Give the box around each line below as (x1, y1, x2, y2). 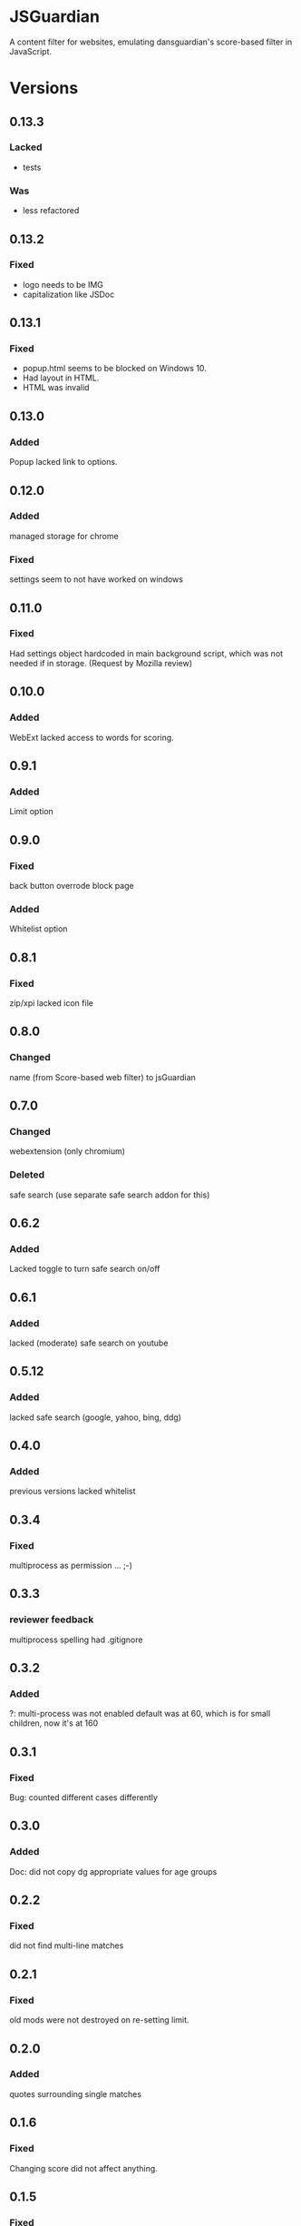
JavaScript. (9, 45, 53, 56)
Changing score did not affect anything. (9, 2162, 159, 2173)
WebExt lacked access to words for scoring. (9, 732, 174, 743)
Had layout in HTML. (22, 372, 100, 383)
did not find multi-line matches (9, 1940, 124, 1951)
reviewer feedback (9, 1613, 94, 1626)
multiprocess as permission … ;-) (9, 1560, 133, 1571)
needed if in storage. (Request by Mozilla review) (9, 657, 193, 668)
